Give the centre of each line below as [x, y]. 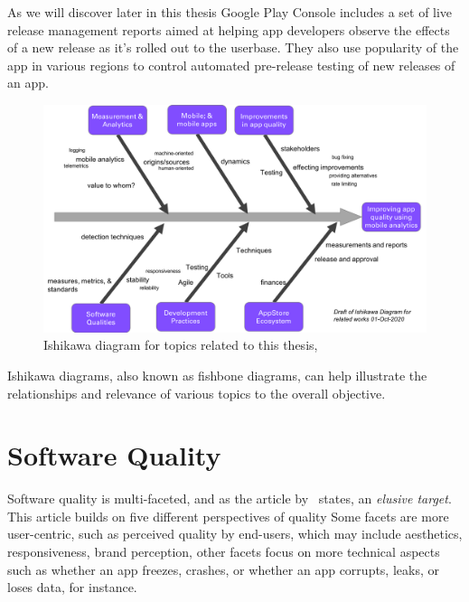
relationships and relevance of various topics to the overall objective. [197, 393]
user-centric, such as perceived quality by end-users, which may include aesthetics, [235, 534]
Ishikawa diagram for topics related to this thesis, [181, 345]
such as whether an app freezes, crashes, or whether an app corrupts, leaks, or [223, 569]
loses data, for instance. [72, 587]
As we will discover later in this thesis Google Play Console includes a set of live [230, 12]
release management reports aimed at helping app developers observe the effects [229, 29]
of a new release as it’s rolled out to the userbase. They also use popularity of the [233, 47]
